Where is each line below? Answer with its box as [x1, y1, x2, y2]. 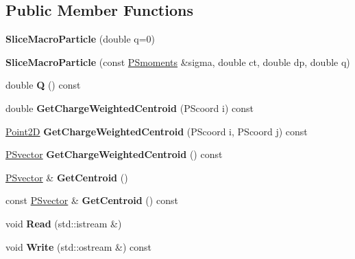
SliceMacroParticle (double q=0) [5, 32, 156, 46]
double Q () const [5, 78, 81, 92]
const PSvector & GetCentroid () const [5, 193, 178, 207]
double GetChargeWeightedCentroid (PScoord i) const [5, 100, 254, 115]
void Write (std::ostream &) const [5, 239, 151, 254]
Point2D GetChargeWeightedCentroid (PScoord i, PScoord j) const [5, 124, 308, 138]
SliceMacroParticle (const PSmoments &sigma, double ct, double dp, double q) [5, 54, 350, 69]
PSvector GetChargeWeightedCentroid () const [5, 147, 223, 161]
